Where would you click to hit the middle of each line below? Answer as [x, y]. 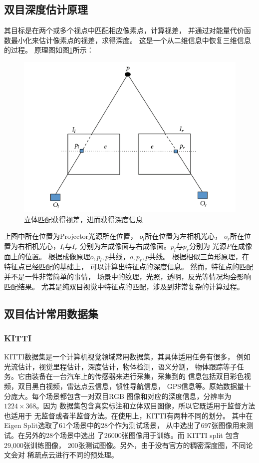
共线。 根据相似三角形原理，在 [199, 256]
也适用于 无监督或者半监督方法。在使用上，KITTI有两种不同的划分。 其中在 [129, 415]
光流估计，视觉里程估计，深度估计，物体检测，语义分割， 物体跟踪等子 [121, 366]
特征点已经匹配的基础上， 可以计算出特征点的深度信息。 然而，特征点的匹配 [129, 267]
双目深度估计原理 [46, 9]
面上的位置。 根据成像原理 [47, 256]
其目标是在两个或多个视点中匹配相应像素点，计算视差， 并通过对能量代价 [124, 30]
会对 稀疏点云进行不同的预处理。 [64, 455]
